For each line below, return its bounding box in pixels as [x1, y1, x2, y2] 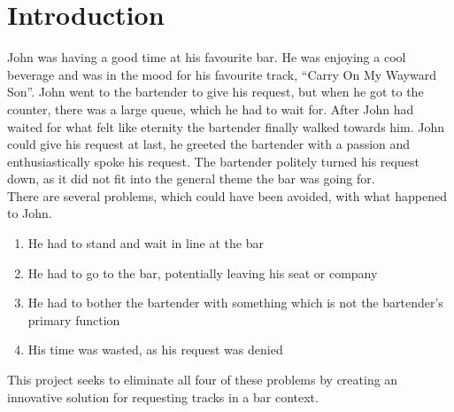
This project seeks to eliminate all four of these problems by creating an [7, 370, 398, 389]
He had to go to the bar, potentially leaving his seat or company [27, 263, 378, 282]
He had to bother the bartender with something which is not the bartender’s [27, 293, 443, 312]
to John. [7, 204, 52, 222]
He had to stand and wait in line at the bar [27, 234, 264, 253]
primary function [27, 310, 120, 329]
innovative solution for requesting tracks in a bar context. [7, 387, 319, 406]
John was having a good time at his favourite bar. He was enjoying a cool [7, 48, 406, 66]
